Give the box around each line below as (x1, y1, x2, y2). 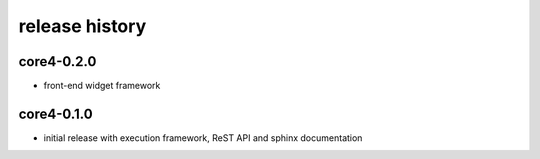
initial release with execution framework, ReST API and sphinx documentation (43, 131, 363, 144)
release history (18, 15, 147, 37)
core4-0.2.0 (18, 53, 97, 70)
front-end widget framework (43, 80, 161, 92)
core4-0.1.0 (18, 105, 94, 122)
